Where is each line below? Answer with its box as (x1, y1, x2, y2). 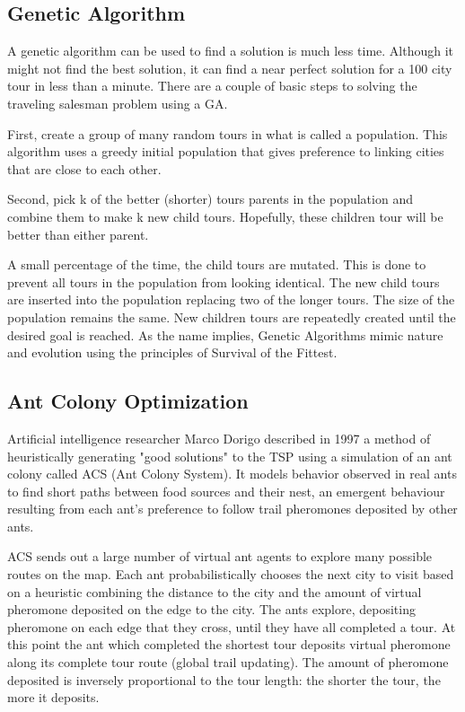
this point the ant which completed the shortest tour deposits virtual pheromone (7, 635, 451, 654)
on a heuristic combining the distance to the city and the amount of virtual (7, 582, 422, 601)
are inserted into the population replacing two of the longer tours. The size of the (7, 290, 455, 309)
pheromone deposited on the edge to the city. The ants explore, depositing (7, 600, 416, 619)
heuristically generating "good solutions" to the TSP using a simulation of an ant (7, 446, 452, 465)
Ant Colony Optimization (7, 387, 249, 415)
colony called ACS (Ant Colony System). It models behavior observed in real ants (7, 464, 457, 483)
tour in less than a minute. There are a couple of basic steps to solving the (7, 76, 417, 95)
